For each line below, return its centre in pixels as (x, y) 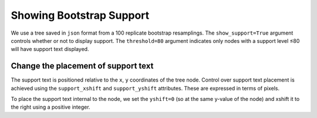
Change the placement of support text (82, 66)
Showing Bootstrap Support (80, 15)
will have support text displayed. (50, 49)
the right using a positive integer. (50, 107)
